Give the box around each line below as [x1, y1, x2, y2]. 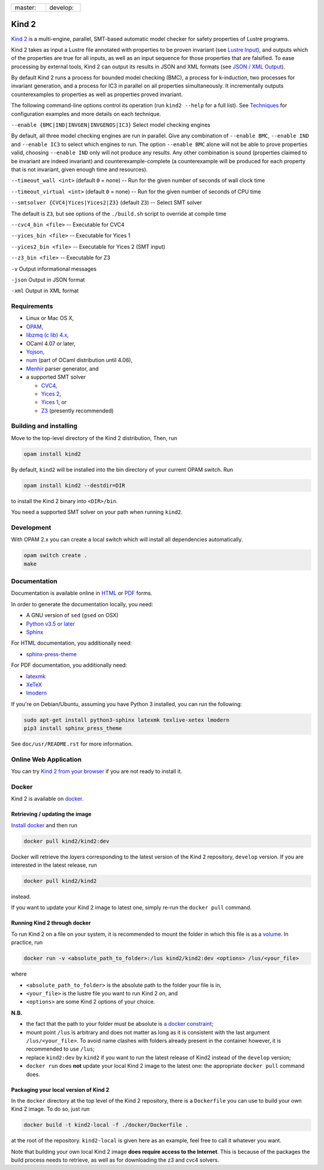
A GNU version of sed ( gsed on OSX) [26, 612, 119, 619]
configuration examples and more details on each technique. [11, 110, 161, 117]
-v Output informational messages [11, 265, 97, 273]
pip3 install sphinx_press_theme [23, 725, 122, 732]
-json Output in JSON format [11, 276, 85, 283]
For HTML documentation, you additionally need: [11, 639, 132, 647]
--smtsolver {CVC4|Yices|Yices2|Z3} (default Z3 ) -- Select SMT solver [11, 199, 202, 207]
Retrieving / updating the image [11, 810, 92, 818]
